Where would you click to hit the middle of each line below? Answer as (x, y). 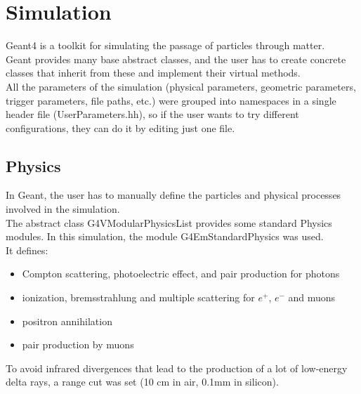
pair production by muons (78, 344)
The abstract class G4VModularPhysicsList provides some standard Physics (169, 222)
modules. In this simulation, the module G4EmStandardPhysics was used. (165, 236)
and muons (312, 297)
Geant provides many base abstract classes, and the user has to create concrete (176, 59)
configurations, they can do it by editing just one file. (120, 127)
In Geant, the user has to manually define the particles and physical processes (173, 195)
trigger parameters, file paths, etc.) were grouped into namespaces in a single (171, 100)
